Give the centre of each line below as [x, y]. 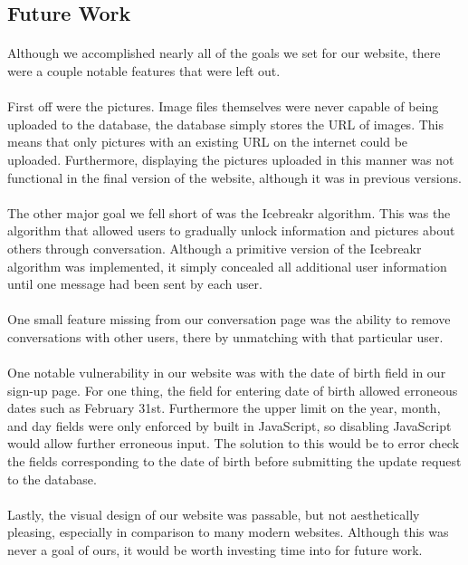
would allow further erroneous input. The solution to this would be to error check [234, 443]
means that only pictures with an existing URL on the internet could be [208, 142]
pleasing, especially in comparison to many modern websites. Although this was [228, 532]
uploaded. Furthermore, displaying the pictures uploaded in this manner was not [231, 159]
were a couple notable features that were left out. [144, 70]
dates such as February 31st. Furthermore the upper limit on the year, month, [224, 408]
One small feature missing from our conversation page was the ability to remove [229, 319]
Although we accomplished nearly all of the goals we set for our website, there [224, 53]
